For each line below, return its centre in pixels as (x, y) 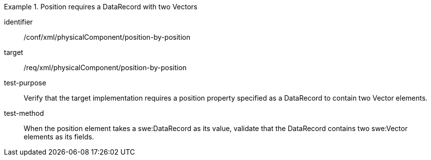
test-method (24, 113)
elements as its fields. (59, 137)
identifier (18, 22)
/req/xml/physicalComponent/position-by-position (105, 67)
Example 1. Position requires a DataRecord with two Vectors (101, 7)
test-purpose (25, 83)
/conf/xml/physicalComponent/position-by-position (107, 37)
